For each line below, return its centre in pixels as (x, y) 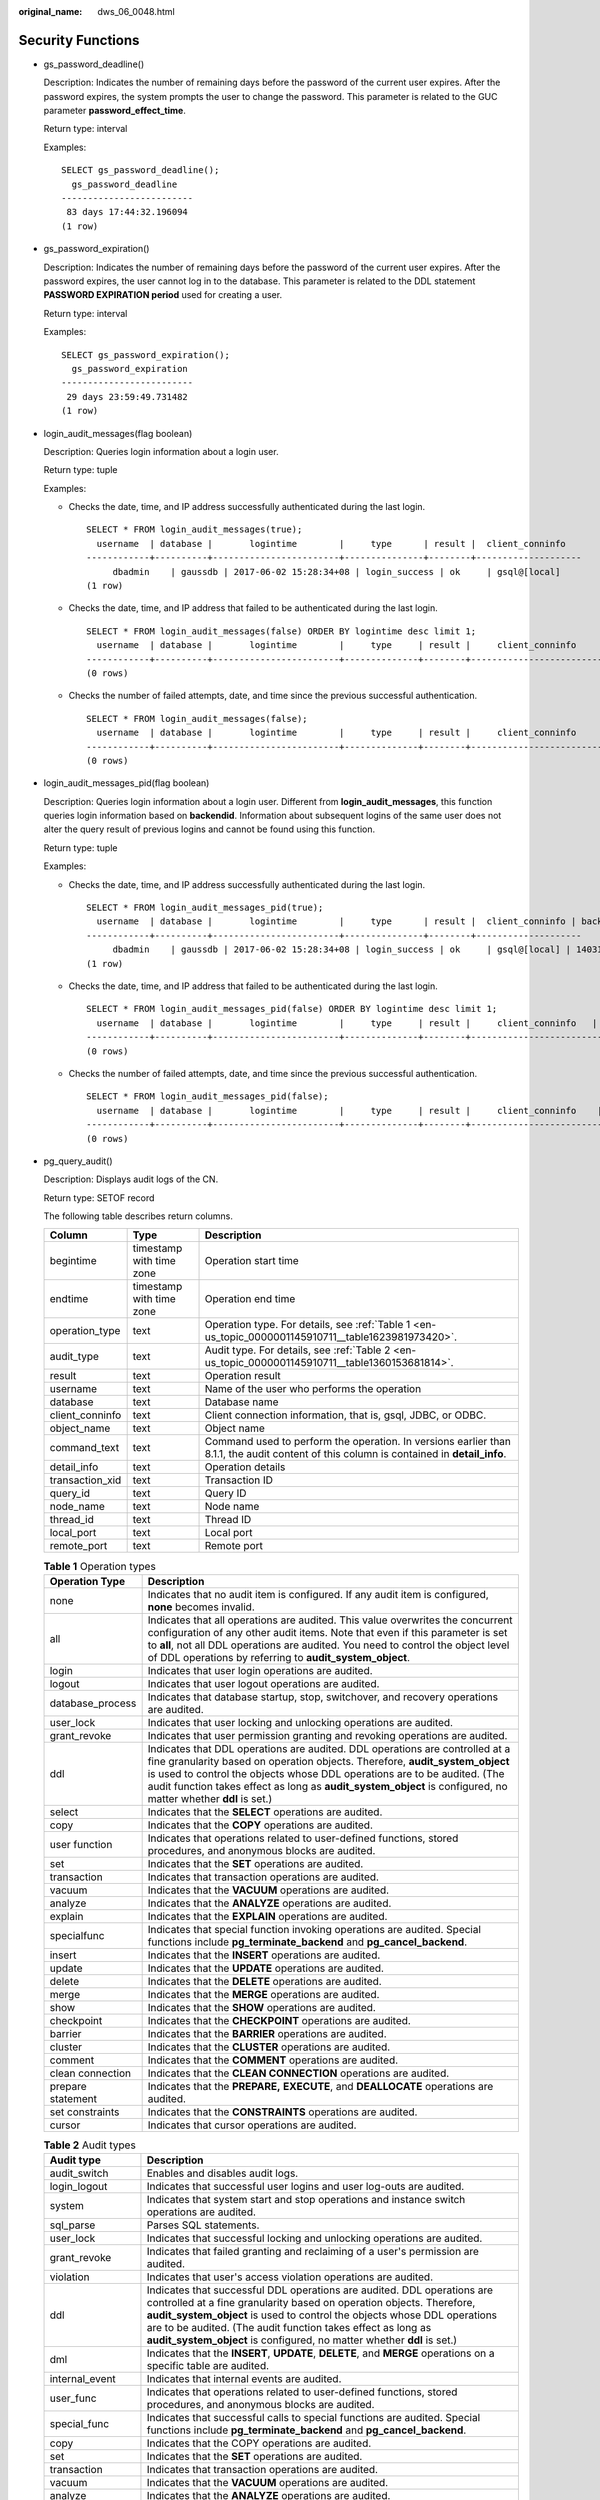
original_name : (50, 11)
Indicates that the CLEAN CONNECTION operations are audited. (298, 2073)
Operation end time (250, 1299)
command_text (84, 1448)
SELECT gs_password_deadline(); (140, 170)
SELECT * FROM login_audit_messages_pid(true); (205, 908)
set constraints (84, 2112)
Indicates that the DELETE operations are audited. (264, 1981)
